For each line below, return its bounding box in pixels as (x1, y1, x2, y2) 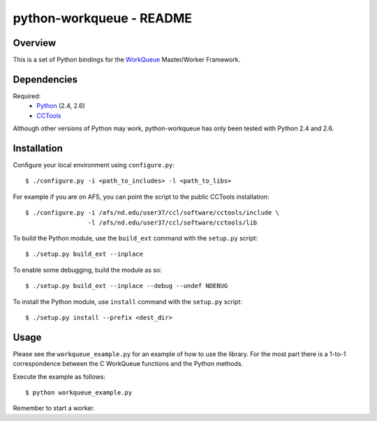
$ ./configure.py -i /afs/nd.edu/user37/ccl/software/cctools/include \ (25, 209, 279, 217)
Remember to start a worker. (13, 404, 96, 413)
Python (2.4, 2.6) (36, 102, 85, 110)
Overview (13, 37, 57, 49)
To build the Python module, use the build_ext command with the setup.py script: (13, 234, 258, 242)
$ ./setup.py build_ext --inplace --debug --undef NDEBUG (25, 282, 228, 290)
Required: (13, 91, 41, 100)
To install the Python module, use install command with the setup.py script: (13, 297, 242, 306)
